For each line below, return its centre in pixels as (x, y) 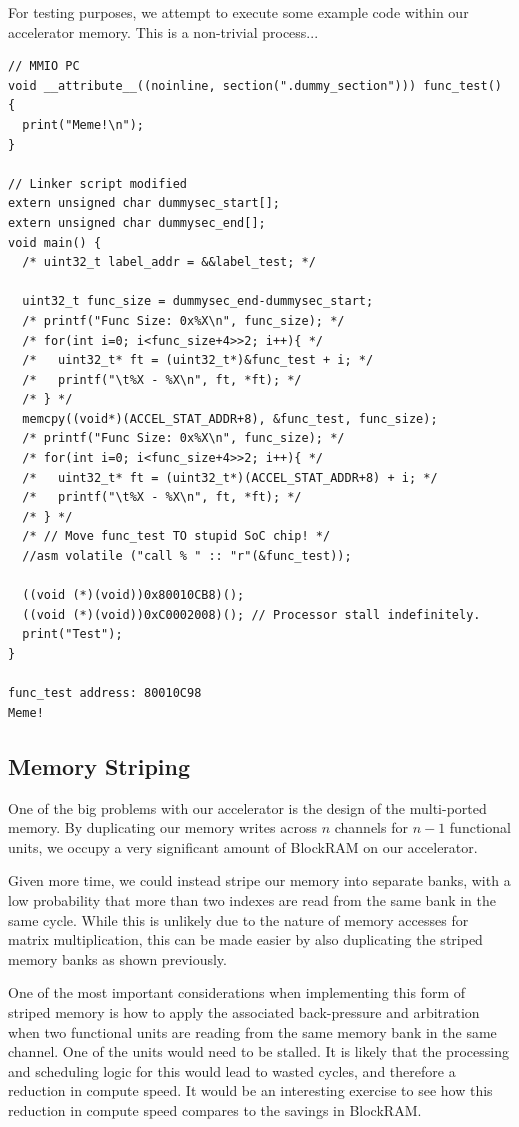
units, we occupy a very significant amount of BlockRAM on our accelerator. (243, 846)
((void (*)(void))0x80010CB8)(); (133, 595)
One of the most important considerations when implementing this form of (236, 992)
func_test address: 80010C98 (105, 693)
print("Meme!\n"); (83, 124)
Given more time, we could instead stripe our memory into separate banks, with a (259, 880)
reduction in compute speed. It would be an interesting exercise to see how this (250, 1090)
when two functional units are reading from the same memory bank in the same (252, 1031)
